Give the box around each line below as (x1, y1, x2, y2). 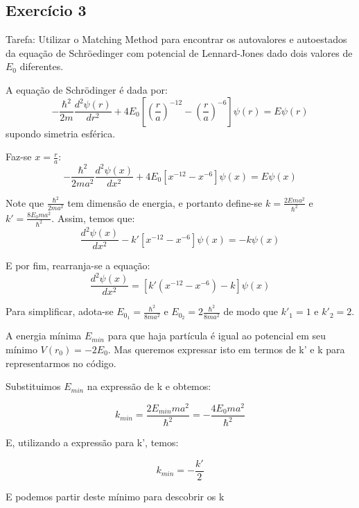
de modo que (223, 304, 278, 319)
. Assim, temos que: (51, 210, 135, 225)
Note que (6, 195, 44, 210)
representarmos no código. (6, 355, 116, 370)
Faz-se (6, 149, 32, 164)
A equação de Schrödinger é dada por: (6, 82, 168, 96)
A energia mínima (6, 328, 82, 343)
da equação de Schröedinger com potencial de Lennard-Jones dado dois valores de (6, 45, 353, 60)
